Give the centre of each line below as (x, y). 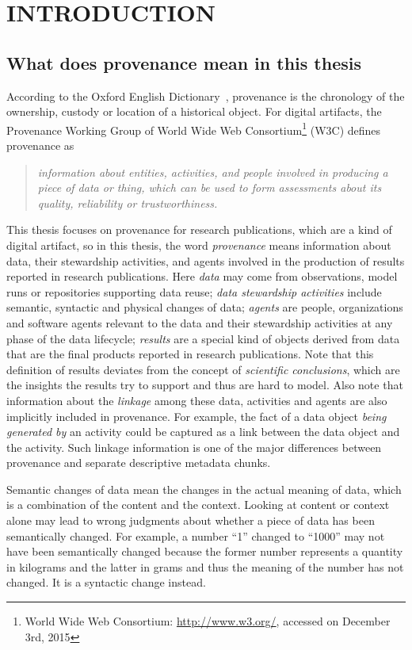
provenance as (40, 145)
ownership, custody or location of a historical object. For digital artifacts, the (194, 111)
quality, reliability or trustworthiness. (128, 203)
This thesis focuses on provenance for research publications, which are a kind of (199, 229)
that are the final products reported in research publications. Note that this (190, 354)
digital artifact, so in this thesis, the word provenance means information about (199, 245)
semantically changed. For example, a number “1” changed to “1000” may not (196, 535)
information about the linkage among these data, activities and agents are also (197, 400)
